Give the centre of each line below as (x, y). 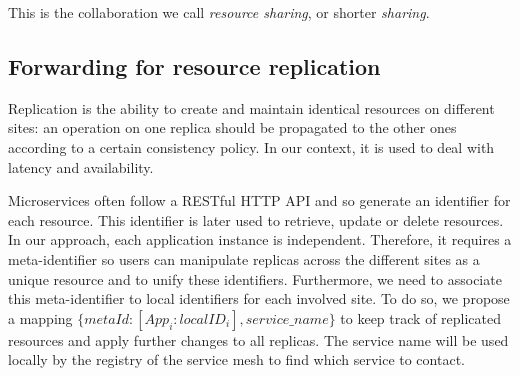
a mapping (40, 317)
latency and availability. (81, 166)
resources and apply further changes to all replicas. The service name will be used (258, 339)
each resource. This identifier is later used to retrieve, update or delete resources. (256, 219)
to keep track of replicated (421, 317)
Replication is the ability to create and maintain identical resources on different (251, 107)
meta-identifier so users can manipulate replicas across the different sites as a (244, 258)
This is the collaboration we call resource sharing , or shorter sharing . (219, 12)
